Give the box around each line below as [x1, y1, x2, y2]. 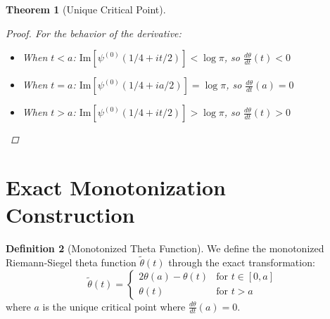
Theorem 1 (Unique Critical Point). [6, 2, 166, 16]
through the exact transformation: [168, 254, 315, 269]
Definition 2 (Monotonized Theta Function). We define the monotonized [6, 241, 324, 256]
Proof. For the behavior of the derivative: [6, 25, 182, 40]
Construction [6, 200, 135, 229]
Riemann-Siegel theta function [6, 254, 137, 269]
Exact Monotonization [6, 172, 226, 201]
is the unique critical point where [42, 299, 186, 313]
